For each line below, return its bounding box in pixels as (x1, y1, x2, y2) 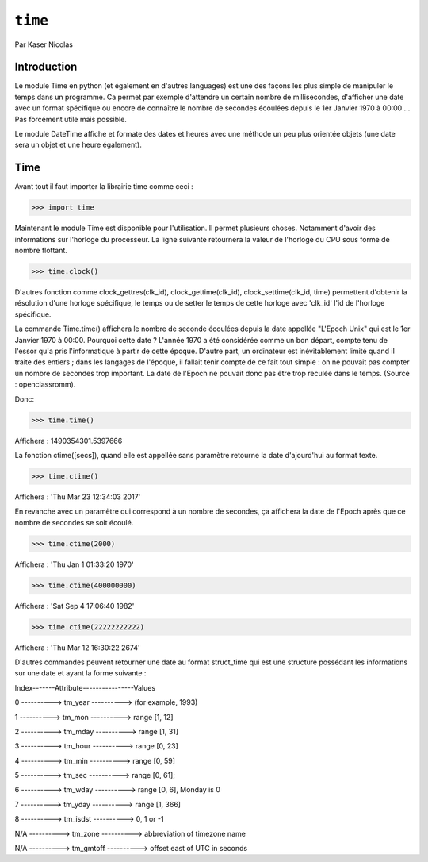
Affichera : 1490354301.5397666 (14, 436, 123, 445)
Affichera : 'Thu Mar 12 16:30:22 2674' (14, 643, 140, 652)
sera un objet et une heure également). (14, 140, 142, 150)
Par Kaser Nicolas (14, 40, 74, 49)
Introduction (14, 60, 78, 74)
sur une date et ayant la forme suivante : (14, 668, 147, 678)
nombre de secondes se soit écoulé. (14, 518, 134, 527)
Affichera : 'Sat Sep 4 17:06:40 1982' (14, 601, 135, 610)
